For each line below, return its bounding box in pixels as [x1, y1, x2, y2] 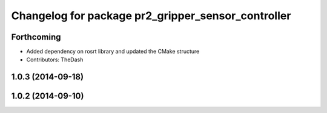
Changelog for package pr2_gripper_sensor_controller [11, 9, 291, 22]
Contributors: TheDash [26, 56, 84, 63]
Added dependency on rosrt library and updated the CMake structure [26, 48, 200, 55]
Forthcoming [11, 32, 61, 42]
